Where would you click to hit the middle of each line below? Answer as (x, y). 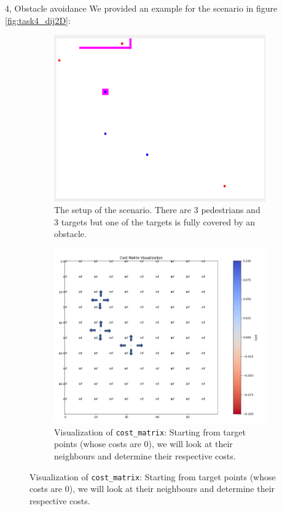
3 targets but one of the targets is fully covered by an (155, 221)
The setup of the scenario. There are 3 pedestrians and (157, 210)
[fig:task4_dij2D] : (38, 20)
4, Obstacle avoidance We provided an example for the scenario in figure (141, 8)
